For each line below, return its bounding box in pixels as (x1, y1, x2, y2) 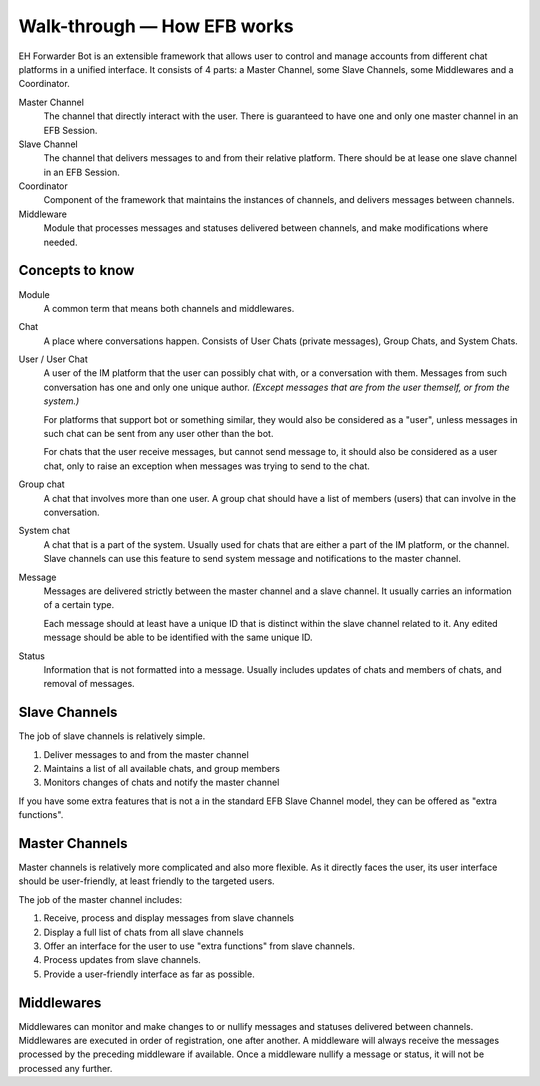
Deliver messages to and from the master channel (43, 748, 249, 760)
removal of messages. (43, 678, 135, 690)
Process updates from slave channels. (43, 954, 202, 966)
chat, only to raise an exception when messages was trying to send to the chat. (43, 460, 370, 472)
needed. (43, 236, 78, 248)
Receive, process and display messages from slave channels (43, 912, 295, 924)
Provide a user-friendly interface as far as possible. (43, 968, 255, 980)
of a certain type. (43, 599, 115, 611)
